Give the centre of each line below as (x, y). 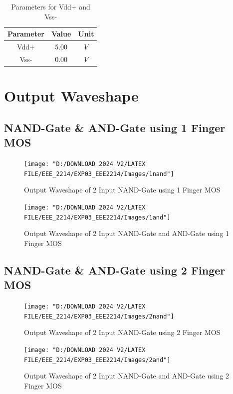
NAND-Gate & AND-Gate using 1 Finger (115, 127)
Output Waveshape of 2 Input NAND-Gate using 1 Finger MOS (122, 190)
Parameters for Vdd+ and (51, 6)
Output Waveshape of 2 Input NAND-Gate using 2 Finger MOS (122, 332)
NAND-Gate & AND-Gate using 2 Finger (115, 270)
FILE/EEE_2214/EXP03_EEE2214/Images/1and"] (97, 217)
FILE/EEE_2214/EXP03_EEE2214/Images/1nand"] (99, 174)
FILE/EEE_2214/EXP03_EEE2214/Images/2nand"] (99, 316)
